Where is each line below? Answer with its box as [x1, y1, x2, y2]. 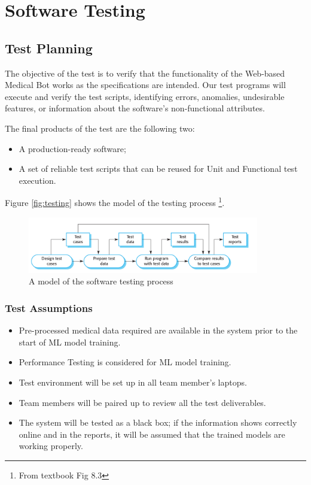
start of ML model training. [19, 335, 121, 348]
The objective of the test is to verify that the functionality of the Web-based [5, 66, 285, 79]
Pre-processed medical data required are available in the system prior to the [19, 324, 298, 337]
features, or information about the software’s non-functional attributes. [5, 102, 265, 114]
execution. [19, 174, 56, 186]
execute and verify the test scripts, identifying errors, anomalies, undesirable [5, 90, 285, 102]
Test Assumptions [5, 300, 93, 315]
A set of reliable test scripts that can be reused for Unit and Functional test [19, 162, 298, 175]
